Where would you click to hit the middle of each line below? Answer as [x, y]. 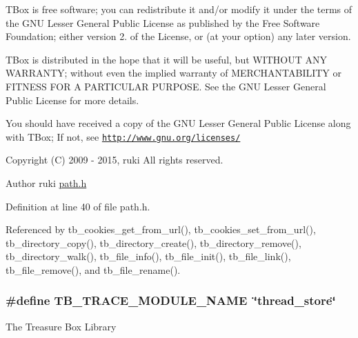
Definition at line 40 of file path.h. [78, 206]
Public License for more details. [72, 100]
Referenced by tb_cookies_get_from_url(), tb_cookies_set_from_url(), [161, 229]
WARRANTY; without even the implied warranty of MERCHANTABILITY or [174, 73]
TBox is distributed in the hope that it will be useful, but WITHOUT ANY [166, 59]
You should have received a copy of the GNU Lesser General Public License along [178, 123]
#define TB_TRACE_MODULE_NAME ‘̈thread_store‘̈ [171, 300]
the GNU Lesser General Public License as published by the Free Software [163, 22]
